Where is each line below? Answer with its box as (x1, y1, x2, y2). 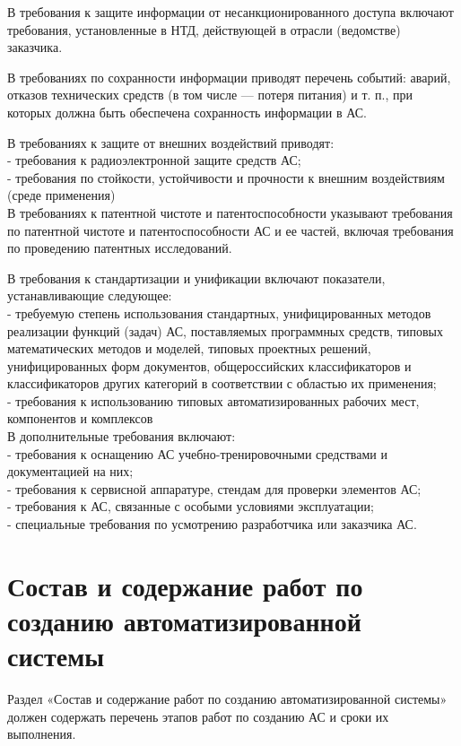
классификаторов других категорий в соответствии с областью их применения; (7, 374, 437, 393)
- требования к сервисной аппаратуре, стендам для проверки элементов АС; (7, 479, 422, 498)
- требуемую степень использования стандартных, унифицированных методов (7, 303, 431, 322)
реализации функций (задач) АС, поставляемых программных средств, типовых (7, 321, 443, 340)
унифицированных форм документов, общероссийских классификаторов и (7, 356, 412, 375)
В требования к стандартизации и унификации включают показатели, (7, 268, 386, 287)
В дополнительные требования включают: (7, 427, 236, 446)
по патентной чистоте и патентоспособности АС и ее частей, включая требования (7, 221, 454, 239)
